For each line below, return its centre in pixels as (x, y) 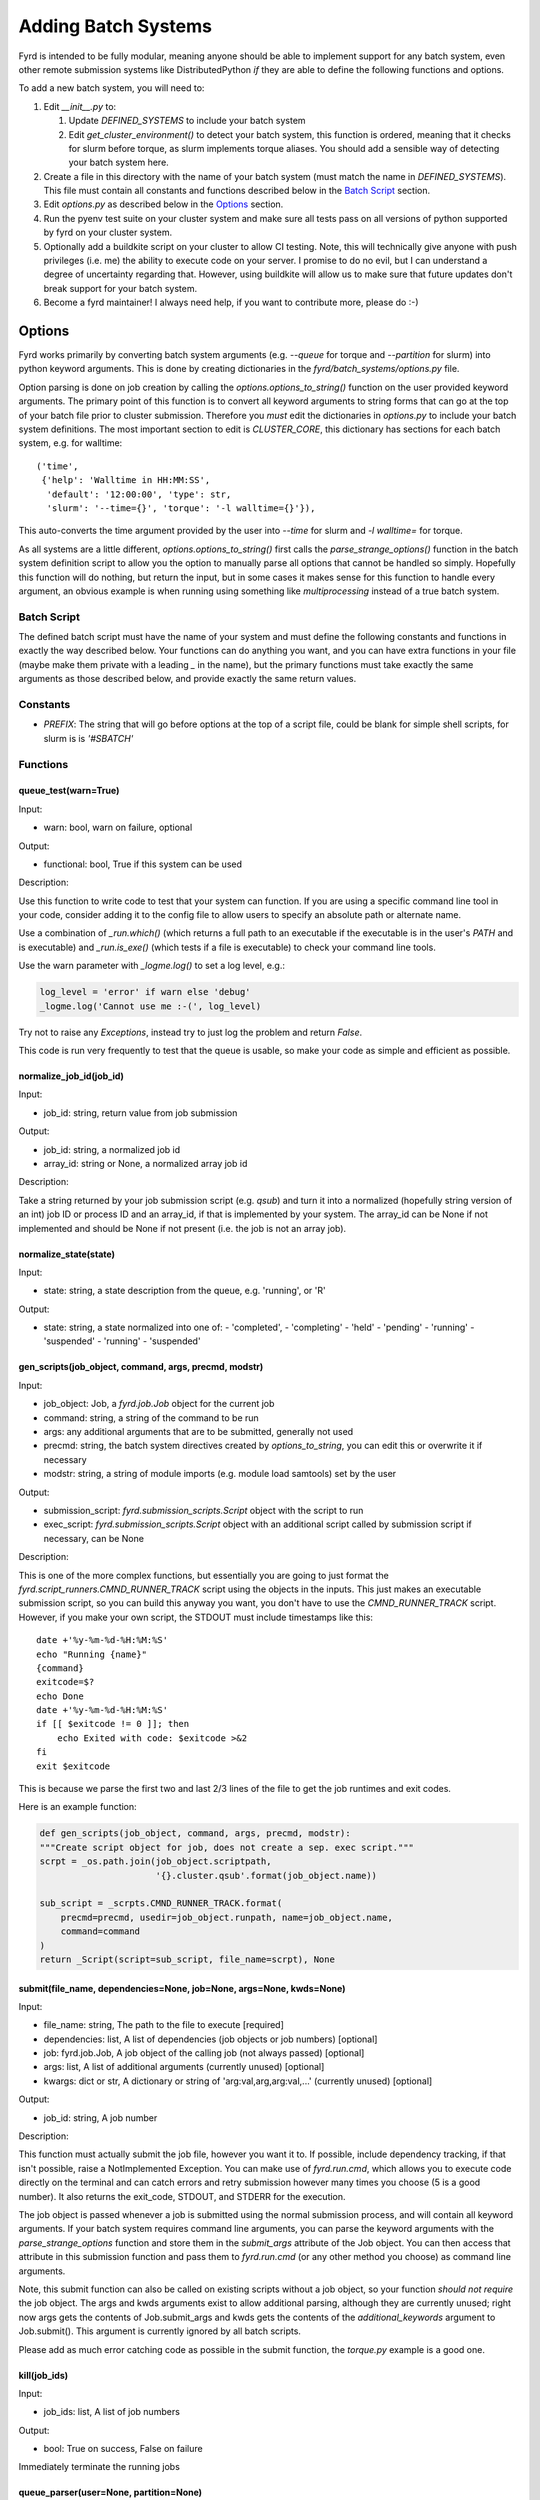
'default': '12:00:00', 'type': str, (139, 494)
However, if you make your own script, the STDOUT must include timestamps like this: (196, 1617)
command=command (100, 1931)
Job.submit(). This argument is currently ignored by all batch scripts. (160, 2331)
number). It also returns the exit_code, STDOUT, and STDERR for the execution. (182, 2196)
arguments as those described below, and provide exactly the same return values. (187, 679)
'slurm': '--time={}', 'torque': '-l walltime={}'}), (181, 508)
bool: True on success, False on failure (123, 2449)
